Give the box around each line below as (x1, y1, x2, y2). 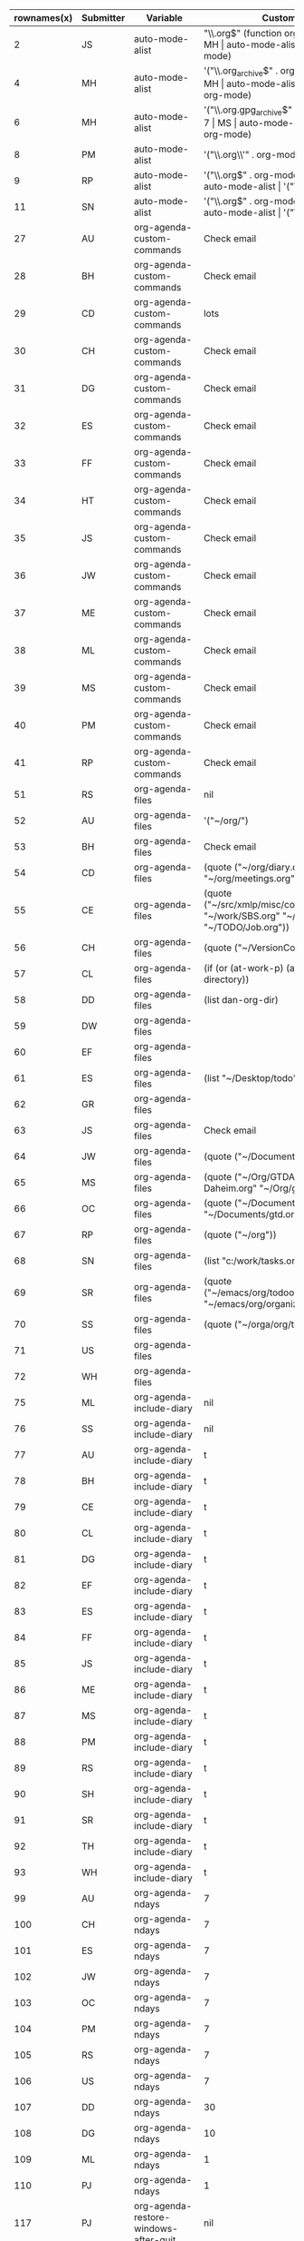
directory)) (203, 973, 250, 986)
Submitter (81, 12, 126, 24)
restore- (134, 2211, 171, 2224)
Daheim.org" (203, 1182, 258, 1194)
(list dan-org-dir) (203, 994, 279, 1007)
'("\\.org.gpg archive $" (203, 103, 292, 118)
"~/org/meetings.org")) (203, 872, 302, 885)
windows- (134, 2223, 178, 2236)
